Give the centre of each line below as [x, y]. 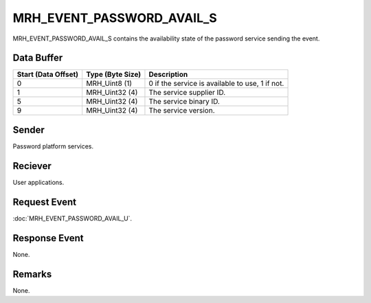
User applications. [38, 182]
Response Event [48, 238]
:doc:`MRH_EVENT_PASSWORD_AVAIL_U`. [72, 218]
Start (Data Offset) [48, 74]
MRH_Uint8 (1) [109, 84]
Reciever [32, 166]
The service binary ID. [184, 102]
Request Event [45, 202]
